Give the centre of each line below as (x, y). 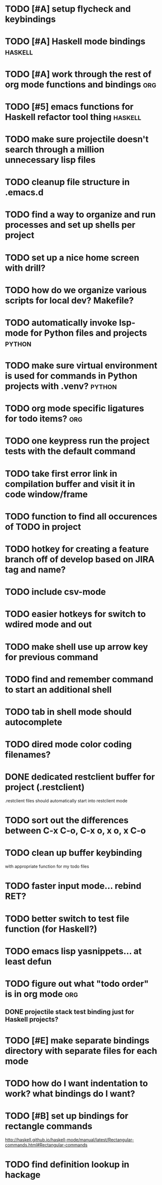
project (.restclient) (45, 787)
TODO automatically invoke (61, 322)
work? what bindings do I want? (70, 1093)
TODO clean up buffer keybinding (74, 853)
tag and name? (36, 570)
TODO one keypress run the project (77, 441)
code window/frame (46, 494)
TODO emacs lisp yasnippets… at (73, 951)
